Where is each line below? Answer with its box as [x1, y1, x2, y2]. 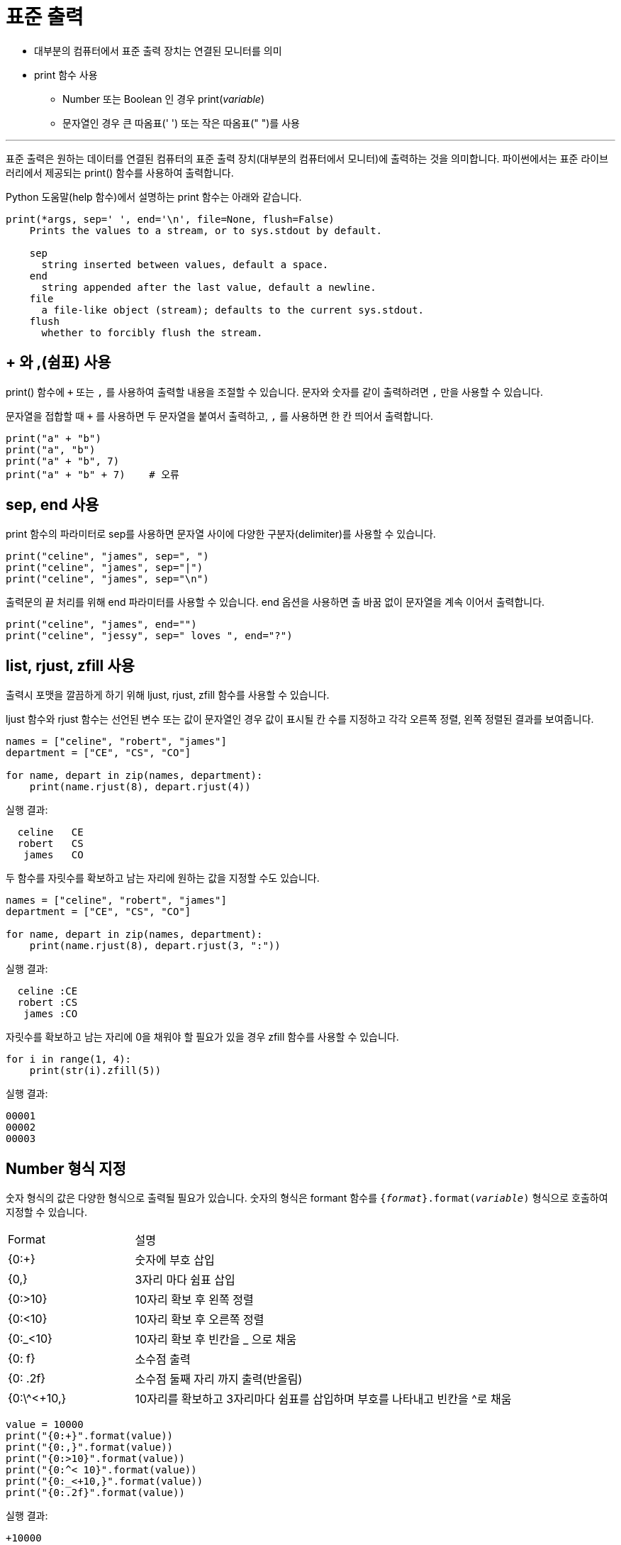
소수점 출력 [135, 1352, 191, 1367]
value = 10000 [6, 1419, 84, 1431]
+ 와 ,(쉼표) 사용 [6, 353, 111, 372]
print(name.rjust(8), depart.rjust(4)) [29, 781, 251, 793]
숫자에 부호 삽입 [135, 1253, 215, 1268]
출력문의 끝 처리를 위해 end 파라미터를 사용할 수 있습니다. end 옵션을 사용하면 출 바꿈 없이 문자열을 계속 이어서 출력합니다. [6, 596, 545, 609]
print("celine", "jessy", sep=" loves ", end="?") [6, 630, 293, 642]
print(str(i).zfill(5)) [29, 1065, 162, 1077]
